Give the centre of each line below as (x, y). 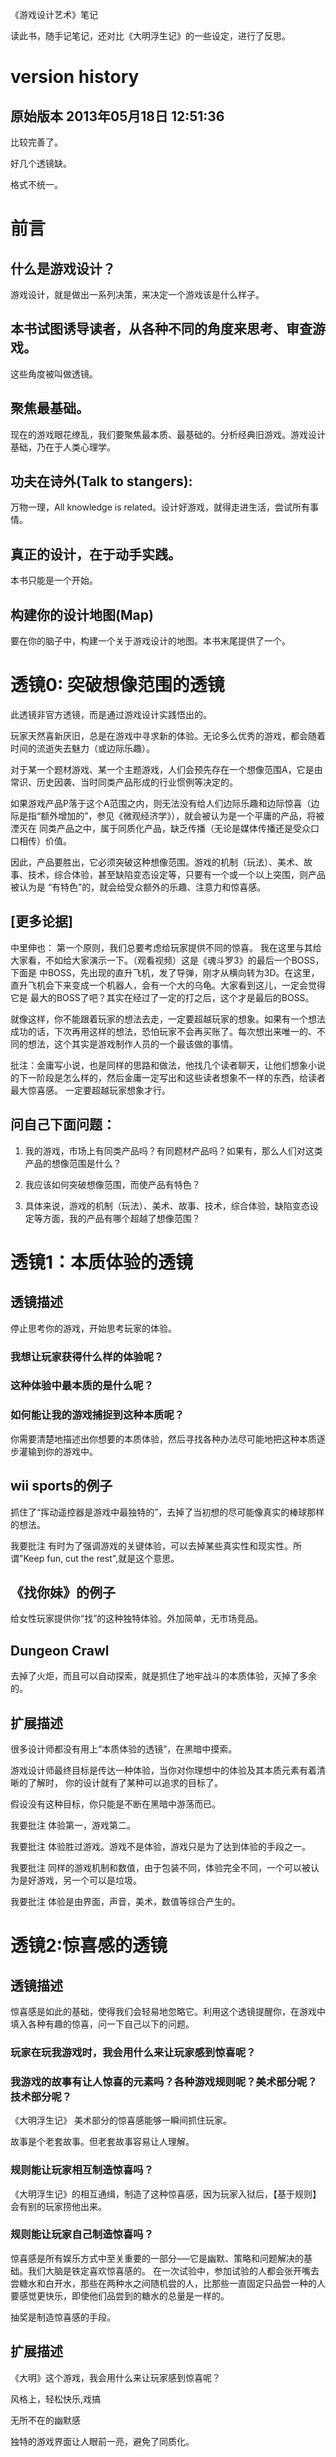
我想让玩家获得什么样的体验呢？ (87, 1356)
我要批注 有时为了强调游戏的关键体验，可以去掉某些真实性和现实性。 (151, 1545)
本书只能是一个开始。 (54, 580)
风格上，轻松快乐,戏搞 (56, 2399)
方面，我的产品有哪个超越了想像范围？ (121, 1218)
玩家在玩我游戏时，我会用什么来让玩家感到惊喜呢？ (133, 2052)
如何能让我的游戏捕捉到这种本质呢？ (97, 1415)
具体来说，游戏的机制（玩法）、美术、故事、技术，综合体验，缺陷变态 (167, 1205)
